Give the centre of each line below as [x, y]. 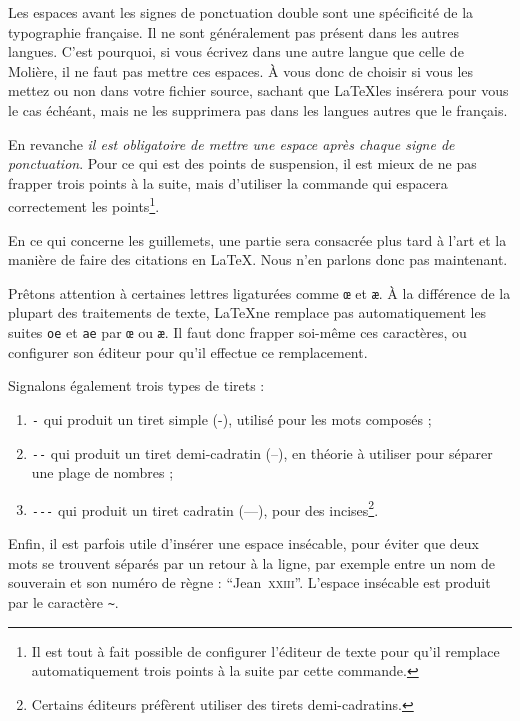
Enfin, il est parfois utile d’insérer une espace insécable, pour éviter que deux [243, 543]
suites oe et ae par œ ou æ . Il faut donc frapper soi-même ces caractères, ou [237, 332]
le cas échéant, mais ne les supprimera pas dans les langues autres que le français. [258, 109]
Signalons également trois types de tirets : [136, 385]
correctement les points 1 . [84, 204]
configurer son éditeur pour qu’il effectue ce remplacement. [188, 351]
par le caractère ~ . [63, 601]
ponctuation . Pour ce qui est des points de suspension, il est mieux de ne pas [242, 163]
